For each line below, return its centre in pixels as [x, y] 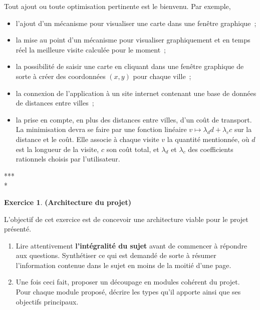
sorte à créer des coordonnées [61, 76]
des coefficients [211, 149]
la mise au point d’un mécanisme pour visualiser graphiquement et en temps [133, 40]
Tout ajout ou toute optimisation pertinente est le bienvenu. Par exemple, [117, 6]
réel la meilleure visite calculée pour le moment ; [91, 49]
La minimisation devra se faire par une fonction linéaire [101, 129]
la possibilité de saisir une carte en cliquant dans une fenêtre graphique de [130, 66]
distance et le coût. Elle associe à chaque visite [87, 139]
